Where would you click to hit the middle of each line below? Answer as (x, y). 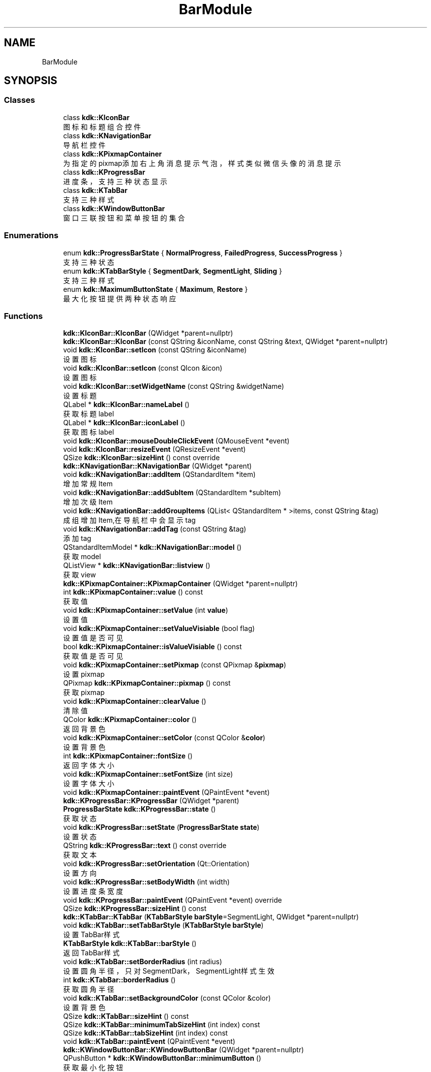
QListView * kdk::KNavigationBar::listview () (137, 566)
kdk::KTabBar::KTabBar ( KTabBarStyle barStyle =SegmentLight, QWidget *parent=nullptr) (211, 917)
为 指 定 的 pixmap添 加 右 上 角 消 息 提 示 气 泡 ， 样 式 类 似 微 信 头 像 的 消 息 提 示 (202, 163)
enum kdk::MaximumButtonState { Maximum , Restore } (155, 289)
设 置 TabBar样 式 (91, 935)
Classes (20, 100)
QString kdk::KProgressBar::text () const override (145, 846)
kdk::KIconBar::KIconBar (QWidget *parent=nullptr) (148, 333)
